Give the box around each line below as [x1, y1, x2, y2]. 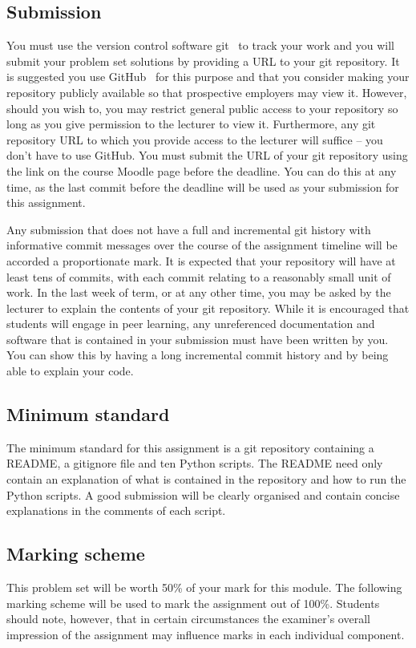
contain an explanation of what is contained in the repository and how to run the [6, 471, 406, 488]
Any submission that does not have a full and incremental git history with [6, 221, 371, 237]
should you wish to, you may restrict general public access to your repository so [6, 99, 398, 116]
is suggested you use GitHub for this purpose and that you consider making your [6, 68, 410, 85]
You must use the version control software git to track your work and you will [6, 37, 394, 54]
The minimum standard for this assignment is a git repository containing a [6, 439, 374, 456]
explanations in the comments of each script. [6, 502, 226, 519]
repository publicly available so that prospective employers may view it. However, [6, 83, 407, 100]
